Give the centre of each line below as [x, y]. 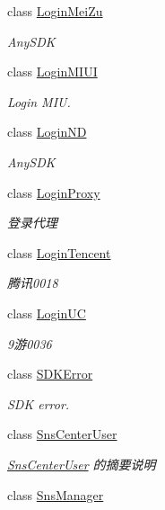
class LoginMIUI [52, 72]
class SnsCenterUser [62, 434]
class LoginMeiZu [55, 11]
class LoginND [47, 132]
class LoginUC [47, 313]
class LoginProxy [54, 192]
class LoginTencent [59, 252]
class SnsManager [56, 494]
